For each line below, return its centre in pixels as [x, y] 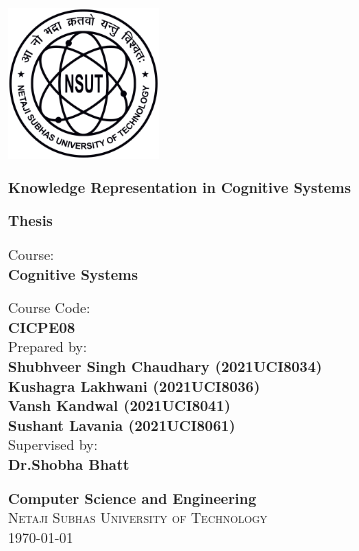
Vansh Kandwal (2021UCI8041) [119, 405]
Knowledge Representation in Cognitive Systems [179, 186]
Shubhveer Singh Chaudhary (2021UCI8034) [165, 365]
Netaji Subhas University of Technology [138, 517]
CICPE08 [42, 326]
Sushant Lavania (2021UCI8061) [122, 424]
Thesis [30, 220]
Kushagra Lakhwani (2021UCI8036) [134, 385]
